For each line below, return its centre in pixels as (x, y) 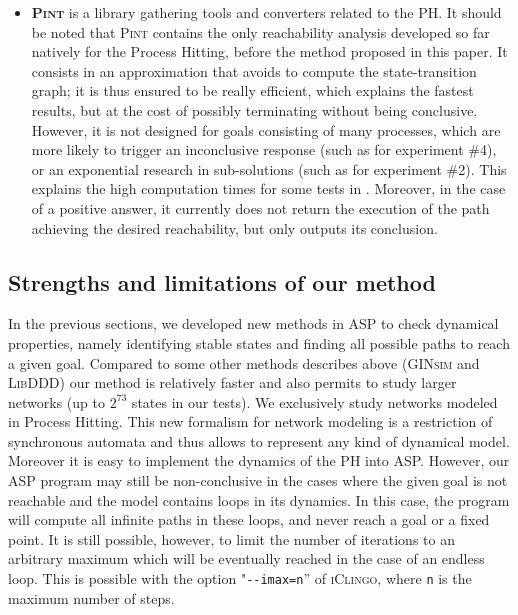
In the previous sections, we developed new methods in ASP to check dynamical (253, 323)
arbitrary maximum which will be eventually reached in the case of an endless (246, 558)
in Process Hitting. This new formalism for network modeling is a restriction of (250, 421)
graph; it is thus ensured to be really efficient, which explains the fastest (252, 90)
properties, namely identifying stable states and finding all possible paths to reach (259, 342)
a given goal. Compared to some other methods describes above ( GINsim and (244, 362)
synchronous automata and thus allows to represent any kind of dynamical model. (259, 440)
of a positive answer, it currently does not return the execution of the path (260, 207)
